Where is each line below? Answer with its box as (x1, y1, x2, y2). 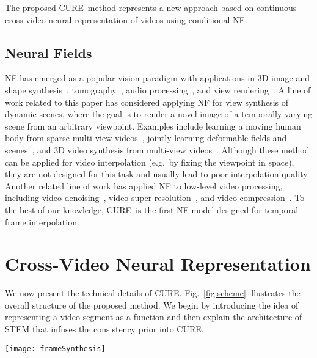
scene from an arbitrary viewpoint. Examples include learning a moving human (5, 119, 301, 132)
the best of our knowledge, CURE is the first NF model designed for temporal (5, 203, 299, 216)
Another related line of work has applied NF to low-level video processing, (5, 179, 283, 192)
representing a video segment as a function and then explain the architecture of (5, 310, 302, 323)
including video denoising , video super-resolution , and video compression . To (5, 191, 305, 204)
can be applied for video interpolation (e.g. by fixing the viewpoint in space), (5, 155, 294, 168)
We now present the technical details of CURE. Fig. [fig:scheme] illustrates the (5, 287, 301, 299)
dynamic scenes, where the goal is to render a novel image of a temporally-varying (5, 108, 313, 120)
